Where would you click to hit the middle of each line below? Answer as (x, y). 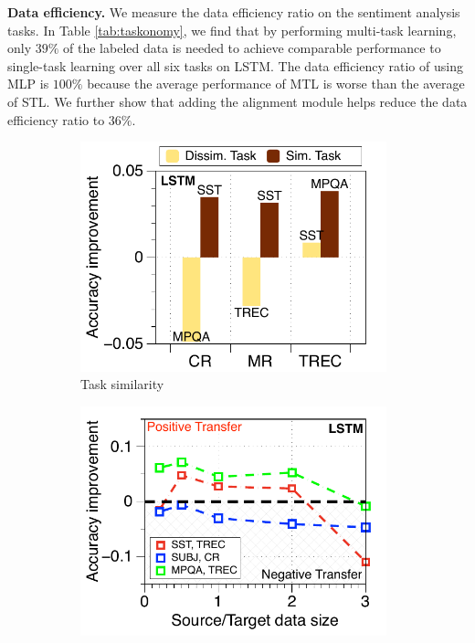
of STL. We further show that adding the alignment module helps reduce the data (237, 101)
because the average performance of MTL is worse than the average (276, 84)
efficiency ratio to (56, 119)
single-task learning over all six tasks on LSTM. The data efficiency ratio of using (235, 65)
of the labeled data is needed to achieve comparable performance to (252, 48)
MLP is (28, 84)
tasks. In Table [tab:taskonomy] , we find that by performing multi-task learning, (232, 30)
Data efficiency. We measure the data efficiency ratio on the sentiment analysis (234, 12)
